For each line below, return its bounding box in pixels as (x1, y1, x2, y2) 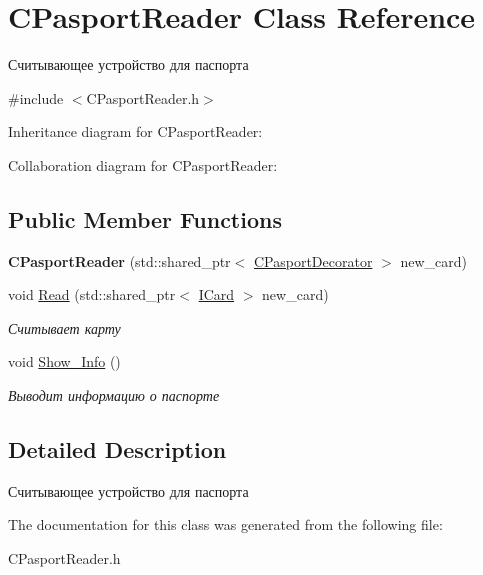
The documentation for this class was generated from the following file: (8, 514, 443, 535)
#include (8, 87, 64, 108)
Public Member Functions (8, 203, 282, 234)
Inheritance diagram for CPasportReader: (8, 121, 263, 142)
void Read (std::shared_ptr (8, 284, 176, 305)
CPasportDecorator (253, 250, 373, 271)
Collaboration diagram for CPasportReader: (8, 154, 278, 175)
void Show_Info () (8, 351, 121, 372)
